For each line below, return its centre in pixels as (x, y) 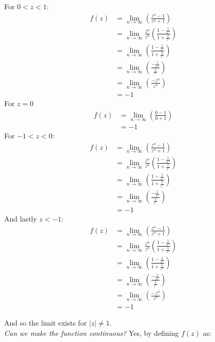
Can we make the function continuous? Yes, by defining (92, 333)
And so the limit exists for (45, 323)
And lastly (21, 219)
